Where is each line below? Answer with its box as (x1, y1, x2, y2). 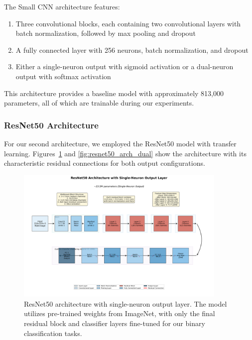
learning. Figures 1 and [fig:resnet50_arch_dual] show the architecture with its (4, 148, 247, 158)
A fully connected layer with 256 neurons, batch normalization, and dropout (15, 44, 249, 55)
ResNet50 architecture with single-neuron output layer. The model (24, 298, 227, 309)
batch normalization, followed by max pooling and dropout (15, 28, 196, 38)
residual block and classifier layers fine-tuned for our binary (24, 318, 205, 328)
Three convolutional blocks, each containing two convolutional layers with (15, 18, 241, 28)
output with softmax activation (15, 71, 111, 81)
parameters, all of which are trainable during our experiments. (4, 98, 194, 108)
